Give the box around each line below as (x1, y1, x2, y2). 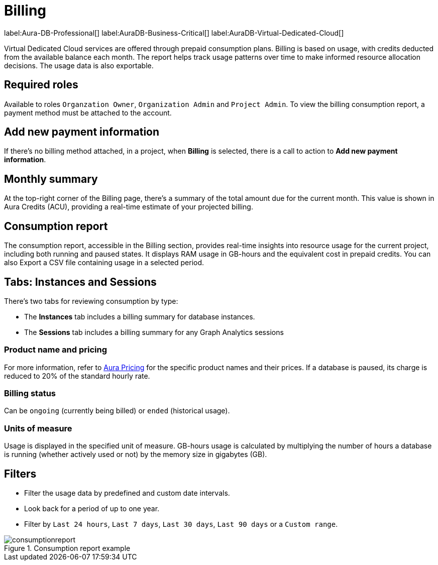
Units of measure (4, 423, 72, 433)
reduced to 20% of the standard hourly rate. (4, 371, 150, 380)
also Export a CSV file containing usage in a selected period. (4, 258, 204, 267)
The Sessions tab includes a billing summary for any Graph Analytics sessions (24, 327, 284, 336)
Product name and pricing (4, 345, 107, 355)
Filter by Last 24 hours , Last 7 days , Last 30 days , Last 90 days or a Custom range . (24, 520, 338, 529)
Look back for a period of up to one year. (24, 504, 160, 513)
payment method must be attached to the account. (4, 108, 172, 117)
